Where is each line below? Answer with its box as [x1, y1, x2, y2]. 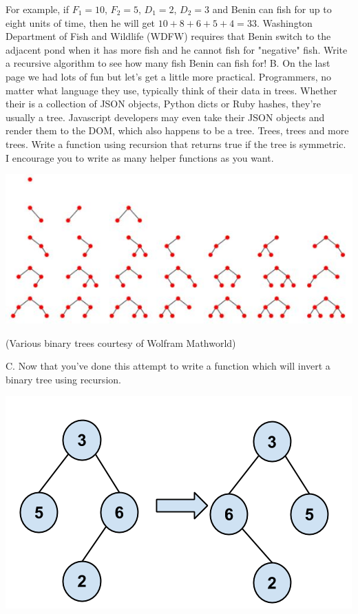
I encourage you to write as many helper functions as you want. [6, 150, 274, 165]
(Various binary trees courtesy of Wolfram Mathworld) [6, 335, 236, 350]
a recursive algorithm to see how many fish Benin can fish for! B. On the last [6, 56, 330, 70]
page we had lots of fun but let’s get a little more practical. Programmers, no [6, 69, 332, 83]
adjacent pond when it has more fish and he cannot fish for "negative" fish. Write [6, 42, 348, 56]
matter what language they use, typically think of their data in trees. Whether [6, 83, 337, 97]
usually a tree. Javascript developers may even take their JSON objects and [6, 109, 325, 124]
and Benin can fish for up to [212, 2, 332, 16]
